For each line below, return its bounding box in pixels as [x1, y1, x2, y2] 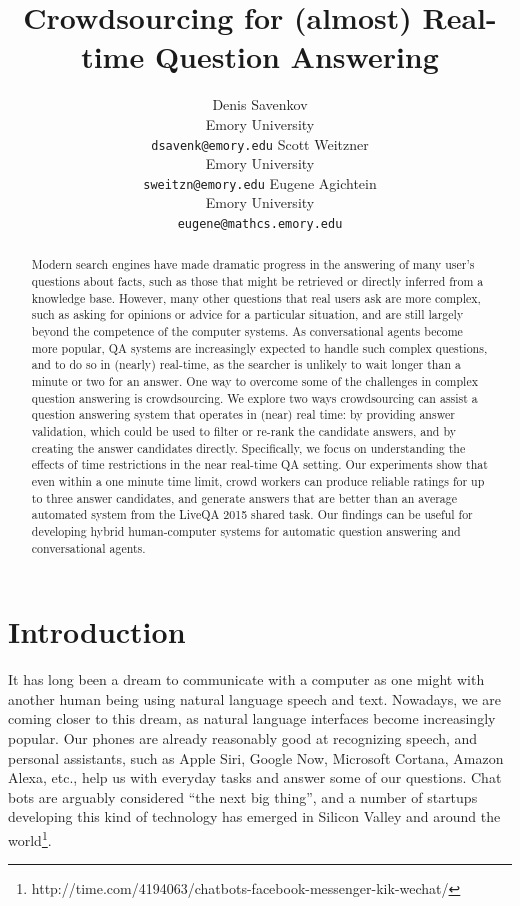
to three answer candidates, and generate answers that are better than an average [31, 489, 458, 506]
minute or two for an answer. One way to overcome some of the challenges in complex [31, 373, 478, 390]
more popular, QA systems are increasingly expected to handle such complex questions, [31, 339, 488, 356]
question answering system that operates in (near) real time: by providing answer [31, 406, 455, 423]
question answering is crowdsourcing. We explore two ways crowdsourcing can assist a [31, 389, 478, 406]
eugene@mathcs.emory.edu [177, 217, 343, 231]
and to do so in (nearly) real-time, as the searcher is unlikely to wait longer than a [31, 356, 461, 373]
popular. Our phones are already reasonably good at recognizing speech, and [8, 727, 478, 748]
